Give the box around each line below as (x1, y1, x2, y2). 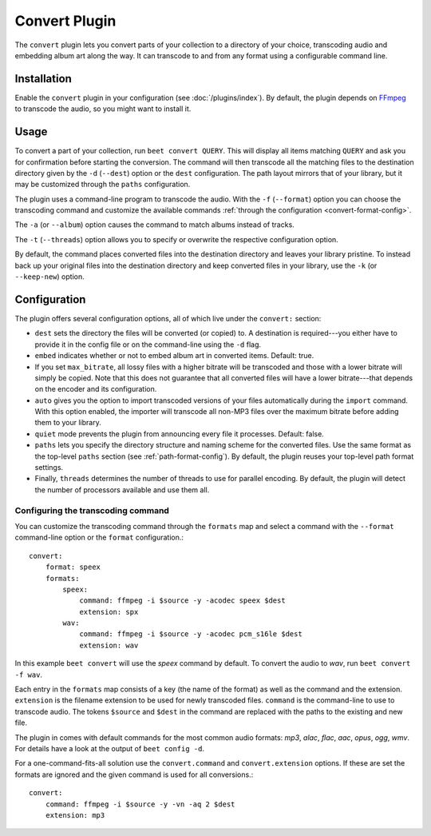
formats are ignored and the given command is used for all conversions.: (14, 770, 254, 779)
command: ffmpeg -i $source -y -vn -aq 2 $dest (45, 799, 235, 809)
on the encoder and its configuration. (34, 384, 157, 394)
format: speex (45, 563, 101, 571)
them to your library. (34, 418, 101, 428)
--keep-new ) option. (14, 272, 85, 281)
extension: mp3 (45, 810, 105, 819)
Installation (14, 72, 72, 86)
